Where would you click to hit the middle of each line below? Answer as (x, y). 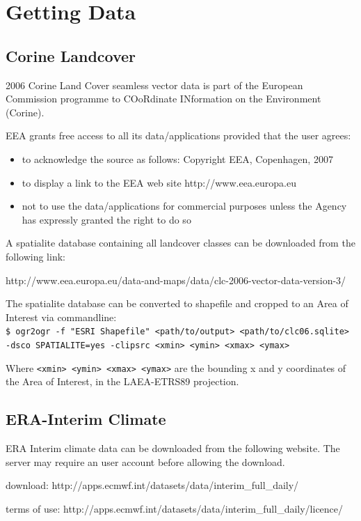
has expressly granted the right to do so (106, 219)
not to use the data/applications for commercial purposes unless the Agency (184, 206)
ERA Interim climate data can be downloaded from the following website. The (173, 448)
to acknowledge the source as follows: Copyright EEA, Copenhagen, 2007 (177, 158)
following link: (35, 256)
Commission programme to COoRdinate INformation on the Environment (163, 99)
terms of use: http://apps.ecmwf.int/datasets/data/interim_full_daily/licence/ (175, 508)
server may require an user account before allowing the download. (145, 461)
